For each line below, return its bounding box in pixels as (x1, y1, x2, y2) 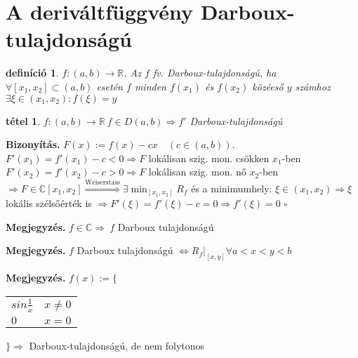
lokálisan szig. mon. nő (148, 164, 246, 179)
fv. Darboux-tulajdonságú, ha (152, 65, 277, 80)
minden (134, 79, 166, 93)
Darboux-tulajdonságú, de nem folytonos (29, 338, 205, 352)
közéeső (252, 79, 284, 93)
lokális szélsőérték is (6, 196, 92, 211)
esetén (96, 79, 123, 93)
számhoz (295, 79, 331, 93)
